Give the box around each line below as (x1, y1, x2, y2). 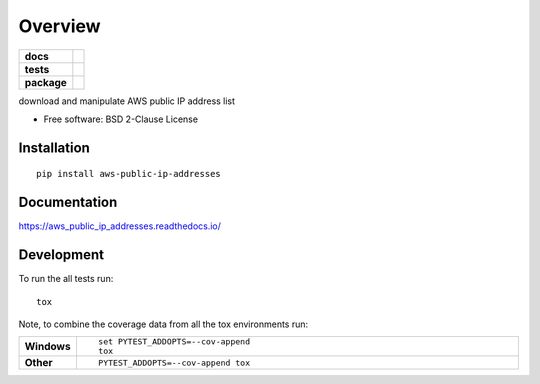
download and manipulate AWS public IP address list (18, 95, 235, 107)
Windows (24, 340, 71, 354)
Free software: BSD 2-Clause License (43, 113, 199, 125)
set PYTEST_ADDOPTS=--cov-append (98, 336, 250, 347)
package (24, 75, 67, 89)
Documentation (18, 194, 118, 211)
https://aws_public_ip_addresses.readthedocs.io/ (18, 220, 222, 232)
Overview (18, 15, 101, 37)
